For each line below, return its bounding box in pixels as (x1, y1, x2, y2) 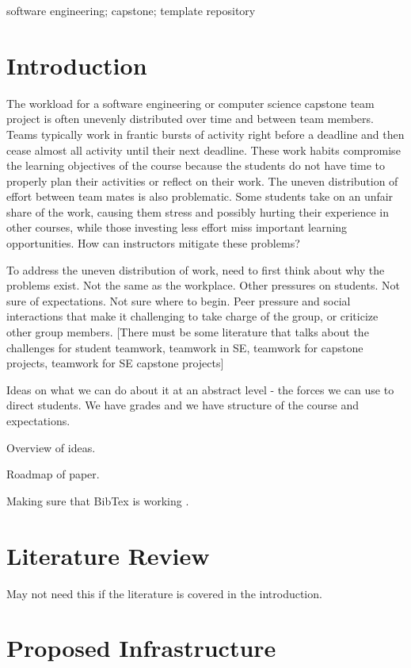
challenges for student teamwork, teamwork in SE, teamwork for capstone (6, 339, 363, 355)
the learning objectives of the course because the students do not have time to (6, 157, 385, 174)
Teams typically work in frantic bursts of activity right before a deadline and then (6, 125, 405, 142)
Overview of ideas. (6, 439, 96, 455)
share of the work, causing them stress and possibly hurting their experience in (6, 203, 389, 220)
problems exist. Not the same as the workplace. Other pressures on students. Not (6, 277, 401, 294)
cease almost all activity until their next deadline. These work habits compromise (6, 141, 401, 158)
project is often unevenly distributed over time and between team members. (6, 110, 374, 127)
